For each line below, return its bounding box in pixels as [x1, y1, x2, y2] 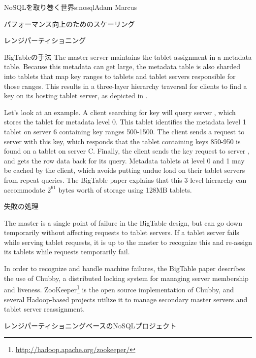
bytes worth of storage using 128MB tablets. [58, 184, 192, 195]
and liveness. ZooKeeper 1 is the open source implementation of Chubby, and [4, 283, 234, 294]
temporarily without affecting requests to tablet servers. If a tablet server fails [4, 227, 239, 238]
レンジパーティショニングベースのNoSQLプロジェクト [4, 320, 177, 330]
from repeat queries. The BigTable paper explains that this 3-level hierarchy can [4, 174, 247, 185]
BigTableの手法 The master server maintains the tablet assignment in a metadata [4, 51, 252, 62]
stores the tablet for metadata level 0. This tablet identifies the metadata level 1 [4, 117, 246, 127]
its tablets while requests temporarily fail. [4, 246, 130, 257]
